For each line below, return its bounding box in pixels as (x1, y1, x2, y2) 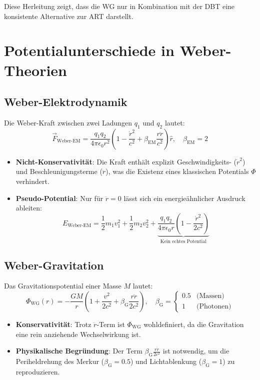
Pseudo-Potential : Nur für (15, 192, 103, 203)
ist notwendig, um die (162, 345, 229, 356)
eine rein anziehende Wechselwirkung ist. (15, 328, 141, 339)
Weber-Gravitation (4, 257, 104, 272)
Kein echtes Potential (160, 238, 206, 244)
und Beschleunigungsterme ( (15, 166, 102, 176)
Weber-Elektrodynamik (4, 94, 127, 109)
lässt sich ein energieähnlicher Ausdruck (123, 192, 245, 203)
